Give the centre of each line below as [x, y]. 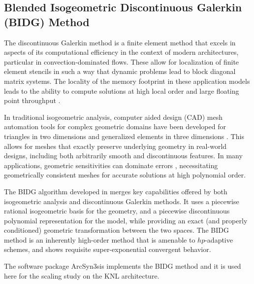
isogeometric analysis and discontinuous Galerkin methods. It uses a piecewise [122, 201]
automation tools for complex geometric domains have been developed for [115, 126]
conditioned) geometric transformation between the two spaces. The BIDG [116, 230]
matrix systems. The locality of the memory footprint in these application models [127, 81]
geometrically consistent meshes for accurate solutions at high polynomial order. [125, 175]
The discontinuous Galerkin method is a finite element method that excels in [120, 42]
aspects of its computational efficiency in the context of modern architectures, [121, 52]
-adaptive [219, 239]
